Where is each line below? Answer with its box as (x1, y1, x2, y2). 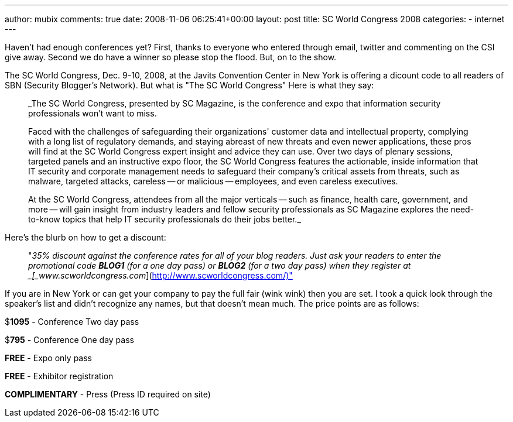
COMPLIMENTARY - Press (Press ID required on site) (5, 389, 211, 399)
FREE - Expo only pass (5, 353, 92, 363)
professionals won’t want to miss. (28, 108, 157, 118)
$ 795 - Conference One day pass (5, 335, 134, 345)
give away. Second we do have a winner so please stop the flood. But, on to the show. (5, 52, 337, 62)
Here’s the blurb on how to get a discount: (5, 232, 166, 242)
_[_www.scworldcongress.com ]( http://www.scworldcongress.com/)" (28, 270, 293, 280)
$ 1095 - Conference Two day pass (5, 317, 139, 327)
